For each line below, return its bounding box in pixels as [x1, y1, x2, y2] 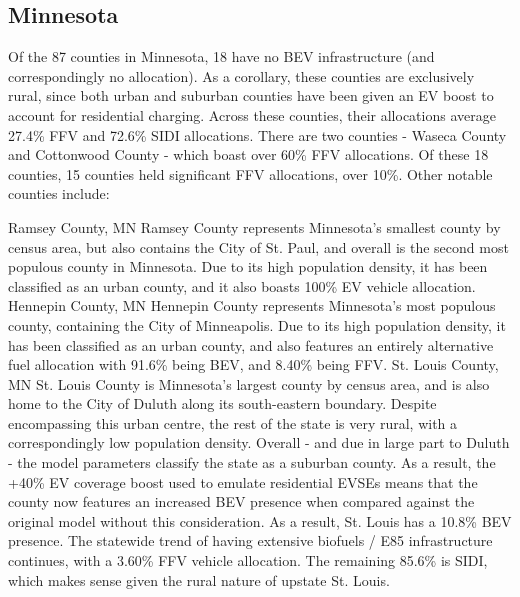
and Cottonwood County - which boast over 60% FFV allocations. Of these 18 [8, 144, 489, 165]
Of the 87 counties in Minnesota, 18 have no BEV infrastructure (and [8, 46, 435, 67]
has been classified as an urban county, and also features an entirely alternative [8, 334, 494, 355]
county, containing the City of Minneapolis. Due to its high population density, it [8, 314, 506, 335]
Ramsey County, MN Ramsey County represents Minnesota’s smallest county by [8, 216, 501, 237]
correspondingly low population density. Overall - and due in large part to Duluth [8, 432, 510, 453]
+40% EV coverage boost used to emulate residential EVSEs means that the [8, 471, 478, 492]
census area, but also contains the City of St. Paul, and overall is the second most [8, 236, 509, 257]
